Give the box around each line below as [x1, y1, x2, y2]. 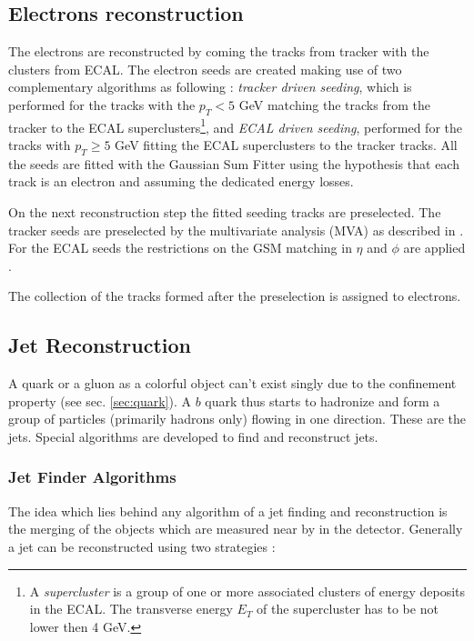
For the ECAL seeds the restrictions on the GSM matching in [8, 238, 352, 257]
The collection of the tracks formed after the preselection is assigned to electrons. [8, 286, 461, 305]
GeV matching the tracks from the [238, 95, 430, 114]
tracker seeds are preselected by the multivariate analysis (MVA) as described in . [8, 220, 464, 239]
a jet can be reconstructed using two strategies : [8, 536, 276, 556]
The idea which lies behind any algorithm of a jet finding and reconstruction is [8, 501, 448, 520]
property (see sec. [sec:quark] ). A [8, 391, 192, 410]
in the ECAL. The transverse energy [29, 599, 233, 618]
